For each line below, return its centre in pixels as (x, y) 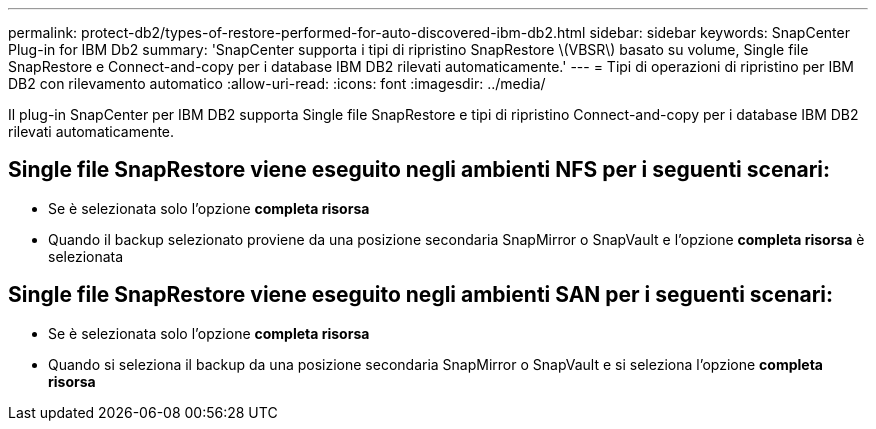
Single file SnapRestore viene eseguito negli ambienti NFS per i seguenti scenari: (419, 170)
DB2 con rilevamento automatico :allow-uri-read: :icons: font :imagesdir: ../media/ (277, 83)
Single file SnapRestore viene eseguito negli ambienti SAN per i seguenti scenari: (421, 295)
